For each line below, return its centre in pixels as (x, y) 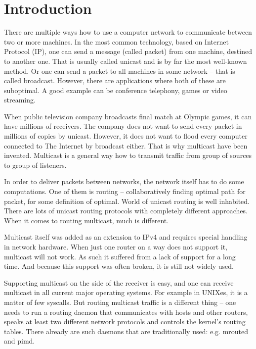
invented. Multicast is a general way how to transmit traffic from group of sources (128, 155)
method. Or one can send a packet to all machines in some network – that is (120, 71)
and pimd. (20, 341)
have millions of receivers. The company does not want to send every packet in (123, 126)
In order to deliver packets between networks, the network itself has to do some (124, 181)
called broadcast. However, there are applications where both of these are (115, 80)
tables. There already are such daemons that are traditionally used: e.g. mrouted (126, 331)
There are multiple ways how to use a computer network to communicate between (128, 32)
